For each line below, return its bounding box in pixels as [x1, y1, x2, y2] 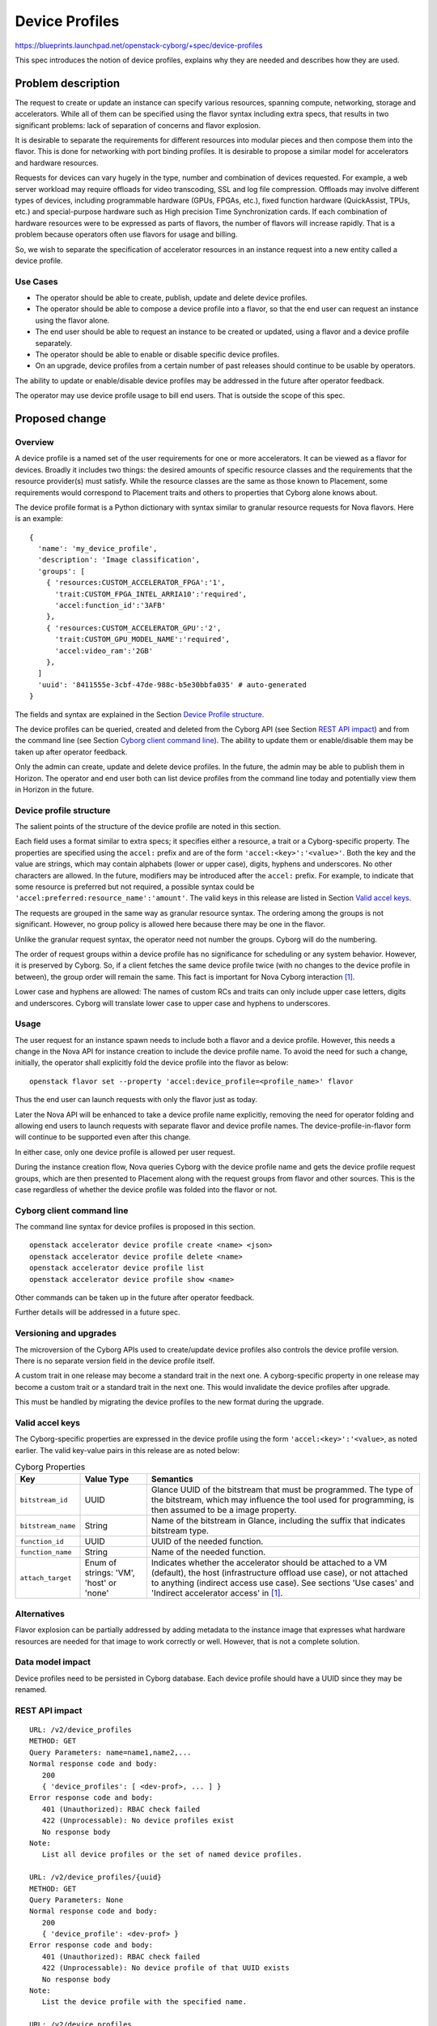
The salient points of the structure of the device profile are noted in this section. [15, 822, 282, 831]
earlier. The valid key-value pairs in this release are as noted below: [15, 1445, 240, 1455]
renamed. [15, 1685, 48, 1695]
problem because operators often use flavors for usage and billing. [15, 229, 238, 239]
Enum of [84, 1557, 117, 1568]
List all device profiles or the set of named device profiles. [41, 1850, 303, 1859]
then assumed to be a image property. [151, 1504, 297, 1515]
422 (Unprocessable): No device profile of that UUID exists [41, 1964, 291, 1973]
